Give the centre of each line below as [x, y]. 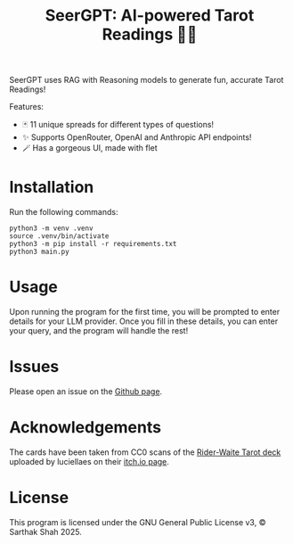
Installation [52, 187]
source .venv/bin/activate [59, 236]
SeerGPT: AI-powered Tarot [150, 16]
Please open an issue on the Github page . [86, 392]
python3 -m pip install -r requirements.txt [93, 244]
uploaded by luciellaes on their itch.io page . [89, 461]
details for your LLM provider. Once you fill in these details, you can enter [144, 321]
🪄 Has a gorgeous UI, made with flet [90, 148]
